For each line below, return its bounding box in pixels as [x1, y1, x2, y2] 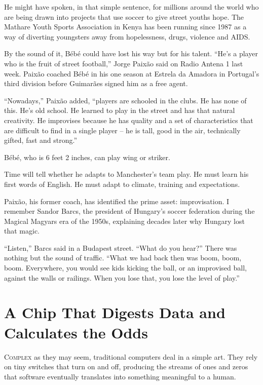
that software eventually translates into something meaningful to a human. [4, 371, 236, 381]
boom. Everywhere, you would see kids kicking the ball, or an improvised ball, [4, 262, 247, 273]
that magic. [4, 225, 40, 236]
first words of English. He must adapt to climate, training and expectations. [4, 178, 240, 189]
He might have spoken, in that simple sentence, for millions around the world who [4, 2, 259, 12]
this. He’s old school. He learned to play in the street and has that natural [4, 105, 235, 115]
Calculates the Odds [4, 322, 148, 342]
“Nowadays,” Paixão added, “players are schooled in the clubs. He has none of [4, 95, 247, 105]
